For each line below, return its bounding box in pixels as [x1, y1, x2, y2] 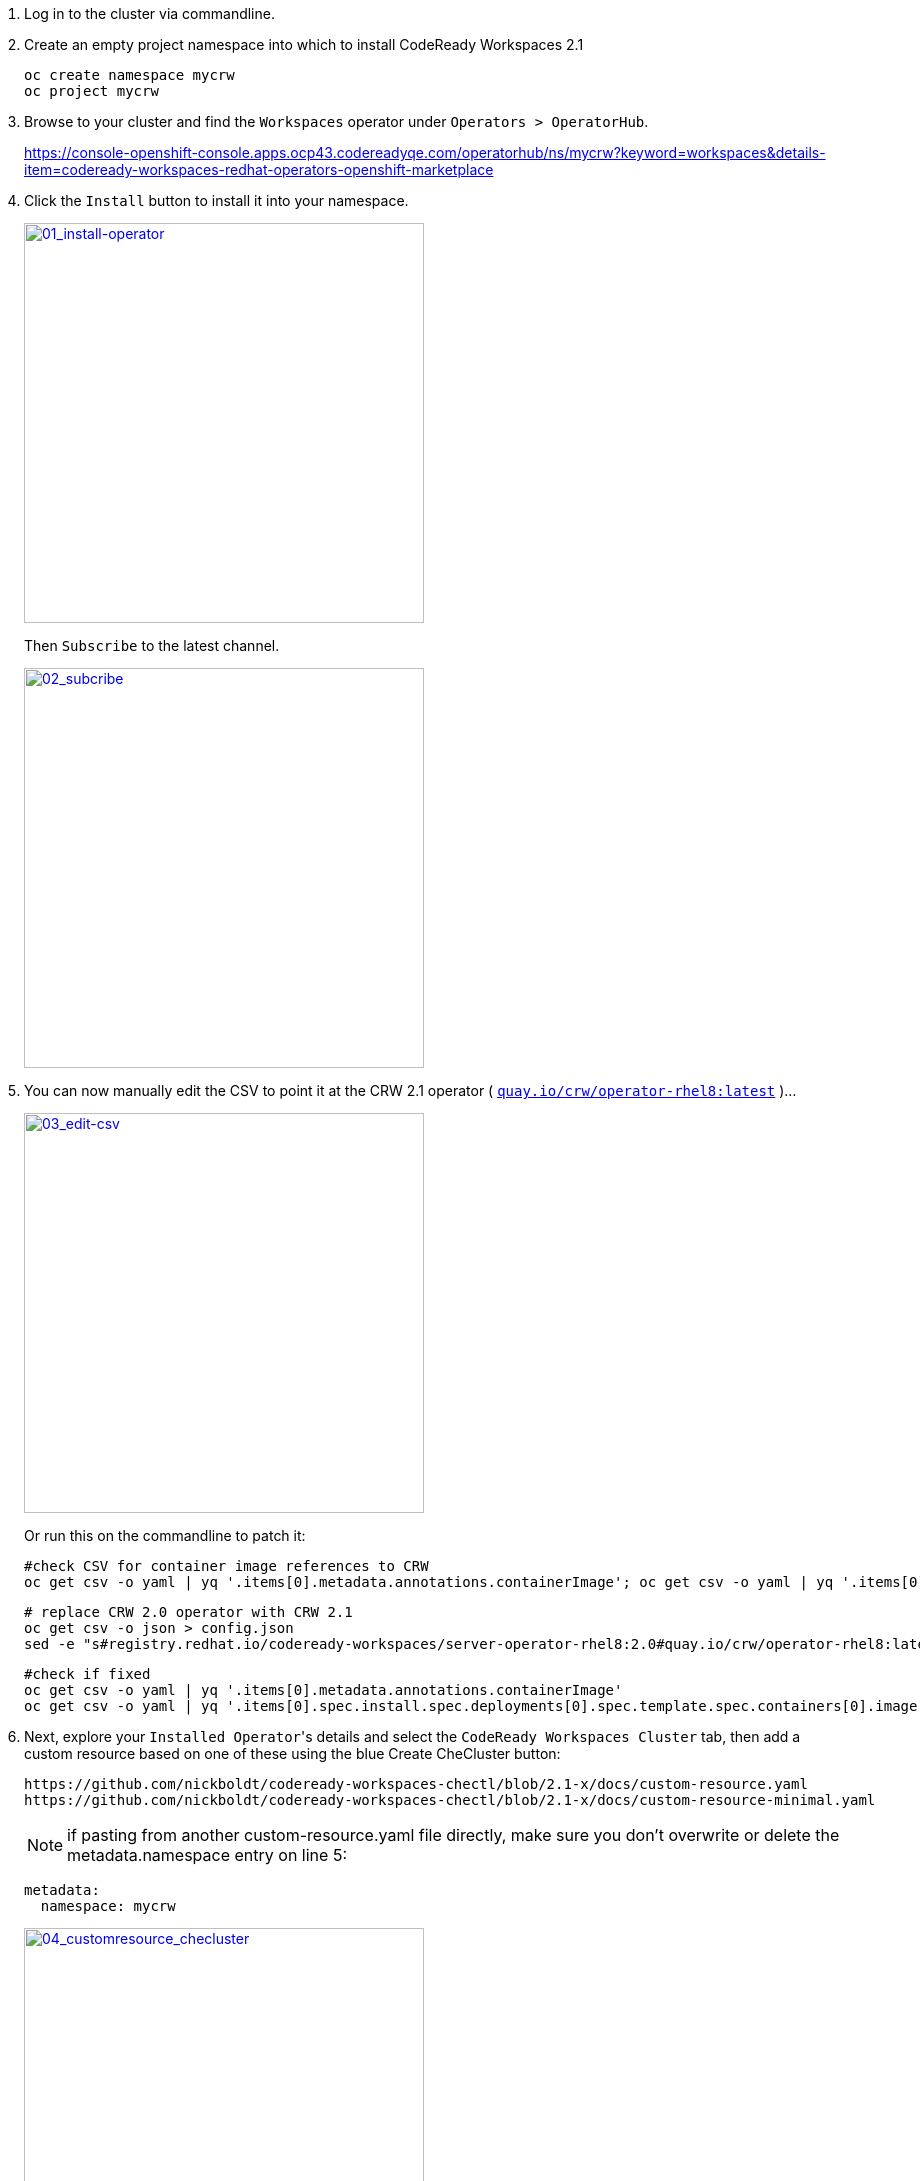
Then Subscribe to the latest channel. [24, 637, 280, 654]
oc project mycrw [24, 83, 159, 99]
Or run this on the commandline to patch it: [24, 1527, 306, 1544]
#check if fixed [24, 1666, 151, 1682]
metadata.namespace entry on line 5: [67, 1845, 347, 1865]
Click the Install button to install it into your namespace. [24, 192, 409, 209]
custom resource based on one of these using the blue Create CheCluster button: [24, 1745, 561, 1762]
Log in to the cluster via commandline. [24, 5, 275, 22]
